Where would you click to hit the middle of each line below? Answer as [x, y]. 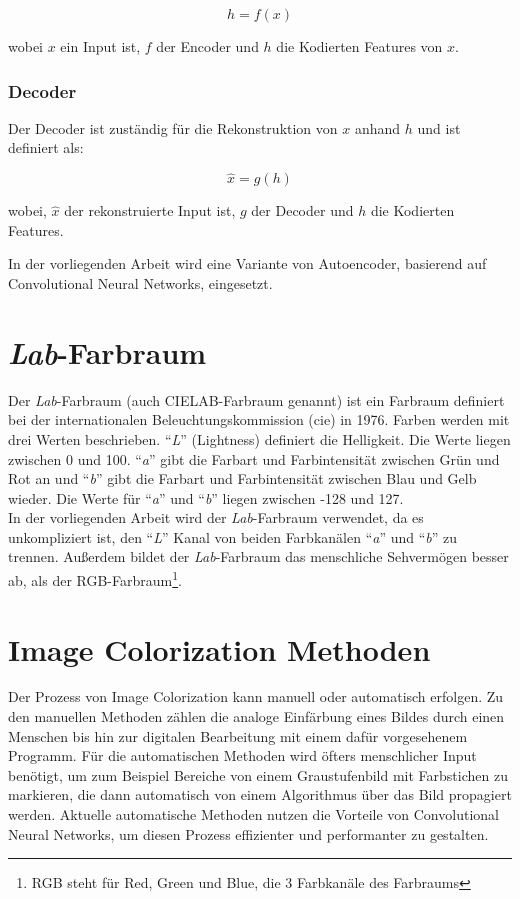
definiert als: [46, 147]
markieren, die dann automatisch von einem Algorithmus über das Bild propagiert [260, 794]
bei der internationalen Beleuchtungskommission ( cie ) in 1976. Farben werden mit [259, 419]
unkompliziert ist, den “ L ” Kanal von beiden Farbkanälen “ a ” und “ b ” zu [233, 536]
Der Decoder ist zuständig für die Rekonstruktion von [173, 127]
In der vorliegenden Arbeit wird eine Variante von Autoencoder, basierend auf [247, 263]
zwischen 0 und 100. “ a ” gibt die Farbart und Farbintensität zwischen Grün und [254, 458]
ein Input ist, [100, 46]
